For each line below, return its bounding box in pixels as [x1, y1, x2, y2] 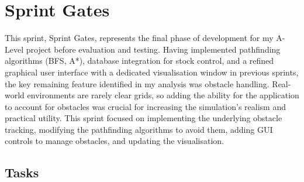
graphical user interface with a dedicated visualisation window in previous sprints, [5, 66, 299, 78]
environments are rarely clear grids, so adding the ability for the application [27, 89, 299, 101]
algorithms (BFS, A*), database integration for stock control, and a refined [5, 54, 274, 67]
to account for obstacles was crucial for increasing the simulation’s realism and [5, 100, 286, 112]
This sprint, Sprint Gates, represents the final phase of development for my [5, 32, 274, 44]
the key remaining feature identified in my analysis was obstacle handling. [5, 77, 270, 90]
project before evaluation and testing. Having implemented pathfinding [26, 43, 281, 55]
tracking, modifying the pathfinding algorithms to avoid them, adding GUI [5, 123, 273, 135]
